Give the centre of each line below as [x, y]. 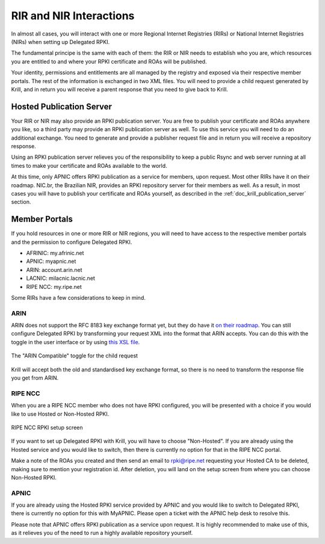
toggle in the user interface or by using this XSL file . [76, 342]
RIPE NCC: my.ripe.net [54, 286]
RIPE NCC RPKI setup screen [47, 427]
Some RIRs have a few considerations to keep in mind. [78, 297]
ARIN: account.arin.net [54, 270]
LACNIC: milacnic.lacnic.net [61, 278]
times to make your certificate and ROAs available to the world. [89, 165]
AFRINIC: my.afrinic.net [55, 253]
